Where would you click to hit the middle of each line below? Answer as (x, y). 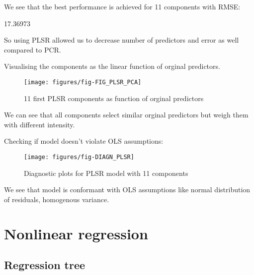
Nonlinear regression (76, 233)
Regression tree (45, 265)
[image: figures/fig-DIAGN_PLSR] (79, 157)
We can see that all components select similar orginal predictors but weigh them (126, 115)
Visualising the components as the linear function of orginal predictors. (112, 66)
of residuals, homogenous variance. (57, 199)
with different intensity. (40, 124)
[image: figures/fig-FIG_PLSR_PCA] (83, 82)
